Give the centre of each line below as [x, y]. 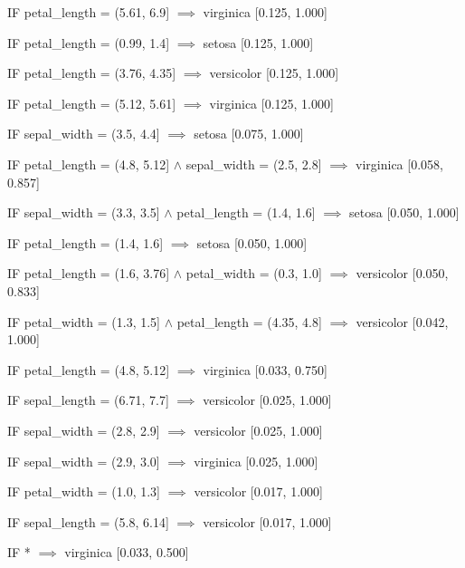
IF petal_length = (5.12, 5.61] [92, 103]
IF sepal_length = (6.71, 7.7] [88, 400]
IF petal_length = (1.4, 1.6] [85, 242]
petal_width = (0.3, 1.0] [254, 273]
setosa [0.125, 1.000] [258, 42]
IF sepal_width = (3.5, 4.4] [84, 134]
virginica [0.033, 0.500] [127, 552]
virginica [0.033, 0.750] [265, 369]
